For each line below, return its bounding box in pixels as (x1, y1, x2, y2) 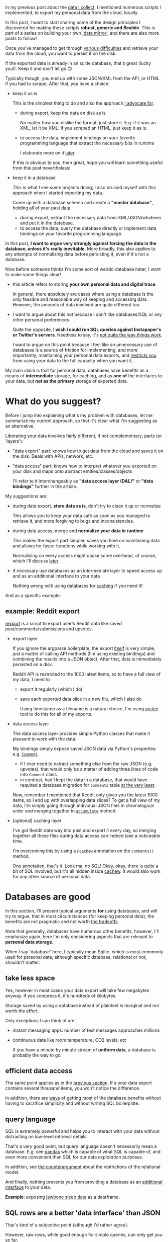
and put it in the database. (20, 220, 74, 226)
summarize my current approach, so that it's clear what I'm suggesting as (5, 418, 157, 424)
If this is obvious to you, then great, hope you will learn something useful (12, 159, 163, 165)
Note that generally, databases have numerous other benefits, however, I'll (5, 928, 159, 934)
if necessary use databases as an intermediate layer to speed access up (12, 567, 162, 573)
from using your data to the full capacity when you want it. (12, 358, 133, 364)
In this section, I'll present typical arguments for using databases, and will (5, 907, 157, 914)
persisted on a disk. (12, 661, 54, 667)
